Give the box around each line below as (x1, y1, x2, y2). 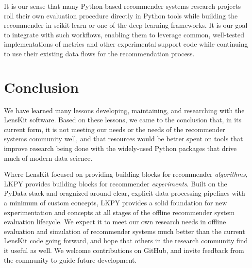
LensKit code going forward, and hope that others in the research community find (4, 235, 248, 246)
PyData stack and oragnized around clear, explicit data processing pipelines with (4, 188, 245, 198)
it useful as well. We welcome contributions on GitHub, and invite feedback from (4, 245, 244, 255)
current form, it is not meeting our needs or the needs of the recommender (4, 124, 225, 134)
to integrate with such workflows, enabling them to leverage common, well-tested (4, 29, 244, 39)
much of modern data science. (4, 152, 93, 163)
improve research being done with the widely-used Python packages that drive (4, 143, 237, 153)
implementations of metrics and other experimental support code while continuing (4, 39, 248, 49)
